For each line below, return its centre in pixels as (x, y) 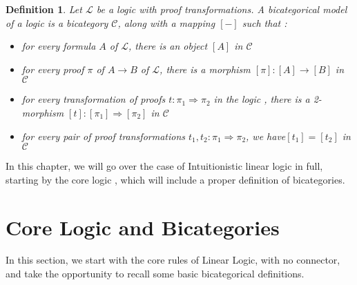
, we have (266, 136)
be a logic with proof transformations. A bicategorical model (222, 9)
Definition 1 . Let (44, 9)
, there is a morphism (205, 69)
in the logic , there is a (262, 99)
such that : (264, 22)
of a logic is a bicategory (57, 22)
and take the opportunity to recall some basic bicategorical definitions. (155, 274)
